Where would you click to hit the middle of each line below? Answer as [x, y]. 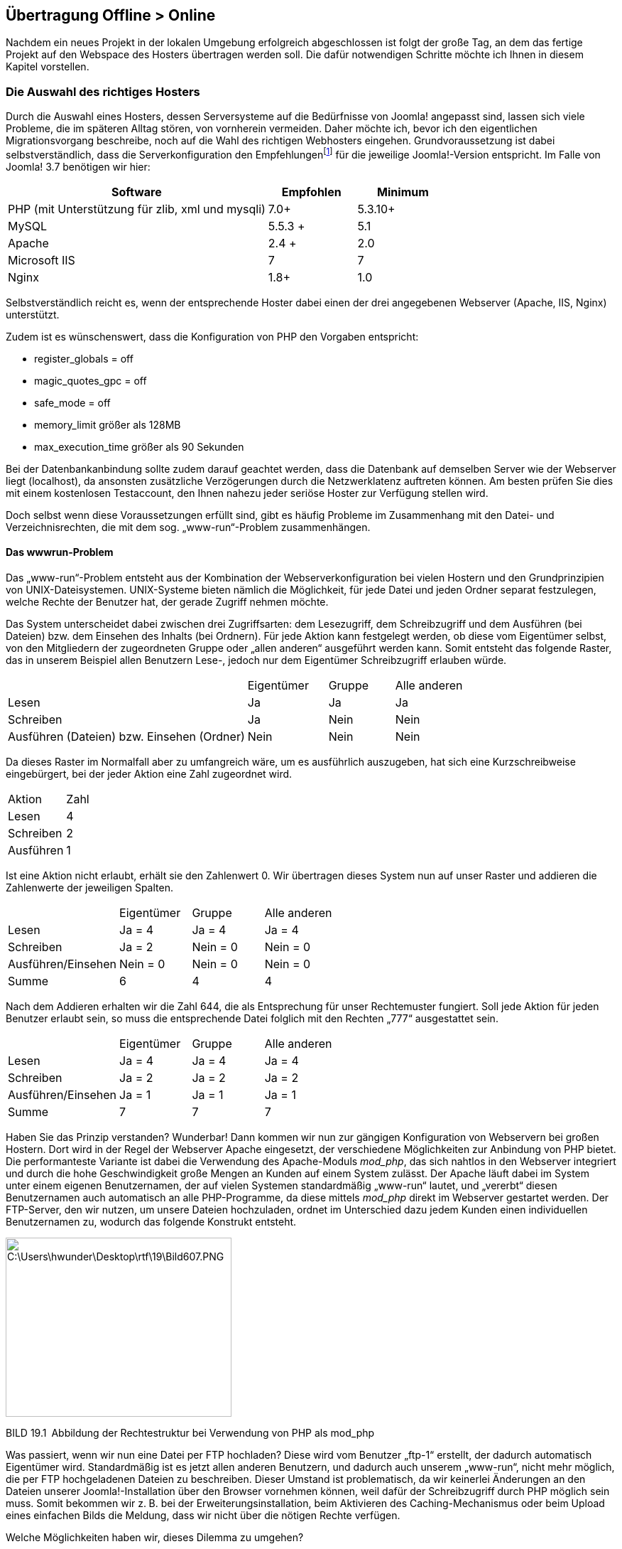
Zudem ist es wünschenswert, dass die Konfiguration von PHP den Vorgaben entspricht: [212, 336]
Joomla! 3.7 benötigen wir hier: [78, 166]
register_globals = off [84, 358]
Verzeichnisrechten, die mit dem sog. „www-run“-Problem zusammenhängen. [188, 527]
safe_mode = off [72, 402]
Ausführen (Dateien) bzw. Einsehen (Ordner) [126, 737]
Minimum [403, 192]
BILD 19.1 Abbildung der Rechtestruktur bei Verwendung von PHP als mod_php [190, 1433]
